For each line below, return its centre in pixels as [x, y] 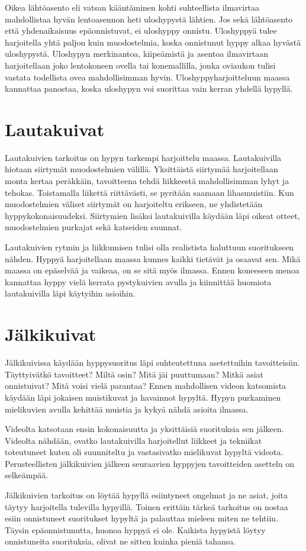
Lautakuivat [55, 129]
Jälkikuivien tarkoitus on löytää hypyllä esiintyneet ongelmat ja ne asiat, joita [146, 495]
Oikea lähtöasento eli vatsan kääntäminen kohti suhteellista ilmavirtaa [132, 7]
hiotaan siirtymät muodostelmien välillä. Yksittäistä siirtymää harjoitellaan [141, 169]
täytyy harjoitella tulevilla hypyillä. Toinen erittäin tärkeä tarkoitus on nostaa [146, 506]
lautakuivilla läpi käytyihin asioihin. [70, 293]
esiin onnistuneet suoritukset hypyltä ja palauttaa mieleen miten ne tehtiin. [141, 518]
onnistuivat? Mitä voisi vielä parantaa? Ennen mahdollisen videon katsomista [146, 386]
